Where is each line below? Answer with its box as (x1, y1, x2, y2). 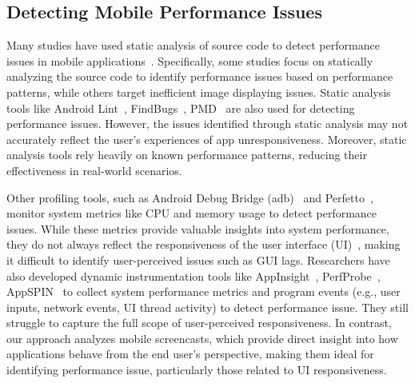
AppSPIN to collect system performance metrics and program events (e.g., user (6, 283, 401, 300)
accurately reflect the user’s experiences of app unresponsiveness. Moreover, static (6, 130, 407, 147)
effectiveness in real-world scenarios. (6, 162, 182, 178)
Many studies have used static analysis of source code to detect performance (6, 37, 380, 54)
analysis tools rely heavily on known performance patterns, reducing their (6, 146, 367, 163)
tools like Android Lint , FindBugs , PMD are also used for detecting (6, 99, 355, 116)
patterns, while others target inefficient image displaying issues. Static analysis (6, 83, 391, 100)
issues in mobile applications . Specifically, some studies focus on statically (6, 52, 373, 69)
